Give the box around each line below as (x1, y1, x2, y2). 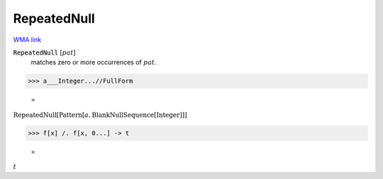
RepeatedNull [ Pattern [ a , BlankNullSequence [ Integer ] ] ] (13, 110, 187, 119)
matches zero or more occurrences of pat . (30, 58, 157, 67)
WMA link (13, 35, 42, 44)
